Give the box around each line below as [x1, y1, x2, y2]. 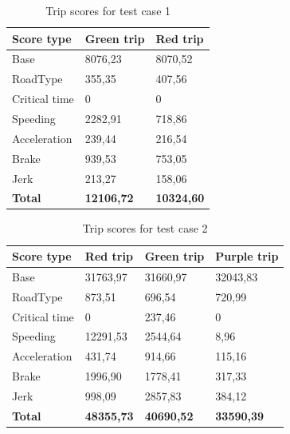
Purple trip [215, 248, 279, 265]
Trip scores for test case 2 [82, 220, 208, 237]
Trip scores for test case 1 [45, 2, 171, 18]
